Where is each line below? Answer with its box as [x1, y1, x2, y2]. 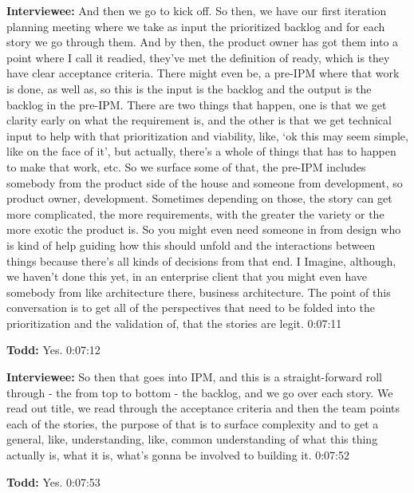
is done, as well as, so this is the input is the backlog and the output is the [6, 80, 372, 97]
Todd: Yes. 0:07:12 [6, 341, 101, 358]
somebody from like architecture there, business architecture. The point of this [6, 283, 391, 300]
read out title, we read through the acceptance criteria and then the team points [6, 400, 400, 416]
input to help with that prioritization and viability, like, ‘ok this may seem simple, [6, 127, 408, 144]
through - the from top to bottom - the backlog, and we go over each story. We [6, 384, 393, 400]
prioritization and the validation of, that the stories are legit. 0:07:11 [6, 314, 342, 331]
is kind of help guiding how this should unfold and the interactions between [6, 236, 376, 253]
